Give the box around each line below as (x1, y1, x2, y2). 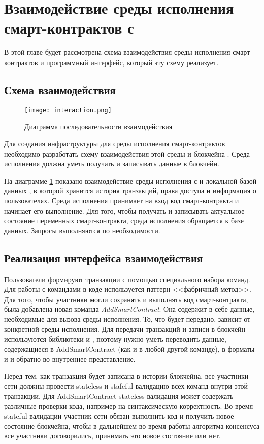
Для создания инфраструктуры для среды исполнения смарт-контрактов (4, 138, 225, 149)
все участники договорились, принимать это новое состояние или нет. (4, 430, 221, 441)
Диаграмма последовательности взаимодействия (24, 121, 173, 132)
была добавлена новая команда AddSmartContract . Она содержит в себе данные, (4, 304, 255, 314)
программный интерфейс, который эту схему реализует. (46, 56, 219, 67)
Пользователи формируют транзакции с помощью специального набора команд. (4, 274, 250, 284)
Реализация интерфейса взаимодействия (4, 250, 203, 265)
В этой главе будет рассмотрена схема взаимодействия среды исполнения (4, 47, 230, 57)
